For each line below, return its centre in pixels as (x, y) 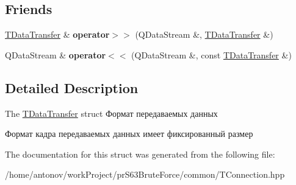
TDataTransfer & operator (57, 34)
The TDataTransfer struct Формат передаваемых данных (111, 113)
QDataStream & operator (56, 54)
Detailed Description (72, 87)
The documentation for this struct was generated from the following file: (140, 154)
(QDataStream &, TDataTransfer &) (204, 34)
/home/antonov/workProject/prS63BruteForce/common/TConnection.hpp (145, 174)
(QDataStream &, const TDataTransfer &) (211, 54)
